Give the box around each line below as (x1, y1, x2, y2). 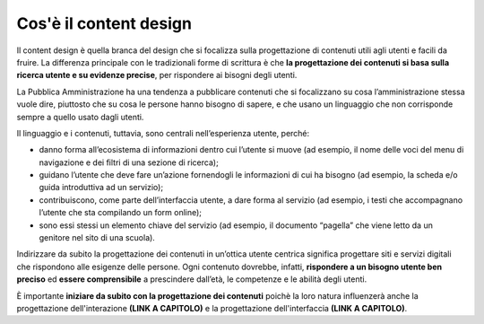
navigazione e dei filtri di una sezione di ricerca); (39, 157, 219, 168)
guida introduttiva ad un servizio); (39, 182, 164, 193)
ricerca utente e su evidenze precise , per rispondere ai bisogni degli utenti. (16, 70, 298, 81)
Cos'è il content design (16, 13, 193, 33)
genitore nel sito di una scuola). (39, 232, 156, 243)
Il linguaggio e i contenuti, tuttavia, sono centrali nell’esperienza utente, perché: (16, 127, 310, 138)
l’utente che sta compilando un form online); (39, 207, 202, 218)
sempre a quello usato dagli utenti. (16, 111, 144, 122)
